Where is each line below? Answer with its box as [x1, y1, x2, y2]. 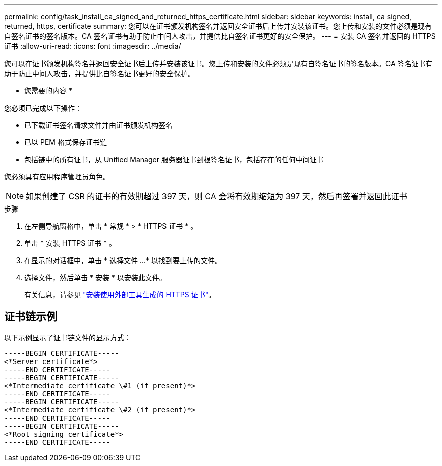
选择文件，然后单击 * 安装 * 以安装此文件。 [24, 273, 167, 282]
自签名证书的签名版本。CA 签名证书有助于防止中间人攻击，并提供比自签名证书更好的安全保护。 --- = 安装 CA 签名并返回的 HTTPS [4, 32, 436, 40]
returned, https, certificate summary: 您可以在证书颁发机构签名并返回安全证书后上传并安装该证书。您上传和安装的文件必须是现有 [4, 22, 432, 30]
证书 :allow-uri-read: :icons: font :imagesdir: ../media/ [4, 42, 181, 50]
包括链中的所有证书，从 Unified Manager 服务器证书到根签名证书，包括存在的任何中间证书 [24, 155, 324, 164]
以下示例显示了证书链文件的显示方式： [4, 333, 131, 342]
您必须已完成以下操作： [4, 103, 82, 112]
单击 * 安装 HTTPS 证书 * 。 [24, 239, 117, 247]
